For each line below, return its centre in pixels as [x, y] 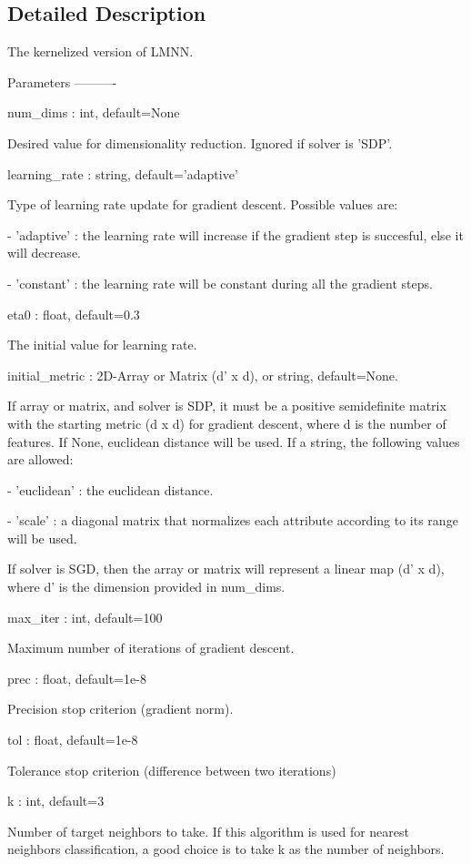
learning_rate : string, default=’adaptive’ [123, 173]
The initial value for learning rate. [102, 345]
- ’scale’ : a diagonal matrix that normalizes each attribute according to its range [233, 520]
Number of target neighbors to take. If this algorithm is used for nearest [209, 831]
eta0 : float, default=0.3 [74, 314]
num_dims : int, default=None [94, 112]
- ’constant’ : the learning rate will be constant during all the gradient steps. [220, 283]
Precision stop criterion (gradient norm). [120, 709]
